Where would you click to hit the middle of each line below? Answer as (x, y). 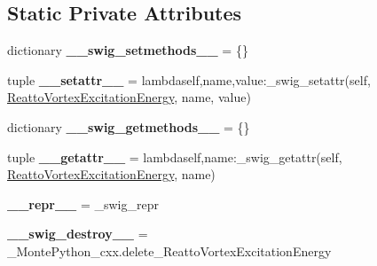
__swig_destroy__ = (78, 234)
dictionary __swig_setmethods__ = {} (128, 50)
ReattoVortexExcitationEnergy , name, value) (129, 97)
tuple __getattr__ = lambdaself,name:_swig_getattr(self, (175, 156)
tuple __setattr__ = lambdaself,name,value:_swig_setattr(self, (189, 79)
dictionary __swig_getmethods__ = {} (129, 126)
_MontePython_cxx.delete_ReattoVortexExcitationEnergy (169, 250)
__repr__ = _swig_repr (83, 203)
